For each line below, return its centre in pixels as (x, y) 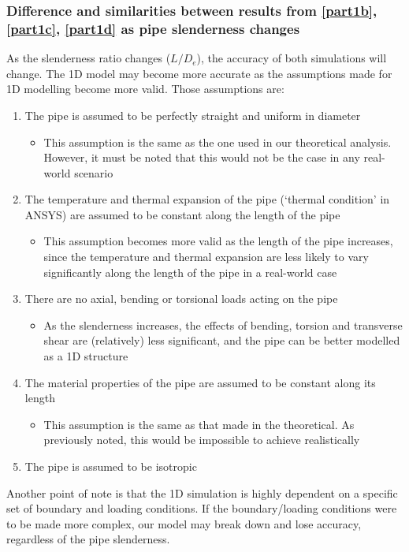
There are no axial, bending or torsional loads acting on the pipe (181, 298)
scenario (94, 172)
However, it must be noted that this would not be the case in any (202, 157)
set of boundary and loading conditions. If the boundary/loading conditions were (202, 508)
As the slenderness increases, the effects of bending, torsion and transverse (223, 324)
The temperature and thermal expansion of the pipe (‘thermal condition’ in (207, 199)
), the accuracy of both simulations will (292, 58)
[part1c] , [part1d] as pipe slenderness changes (153, 28)
